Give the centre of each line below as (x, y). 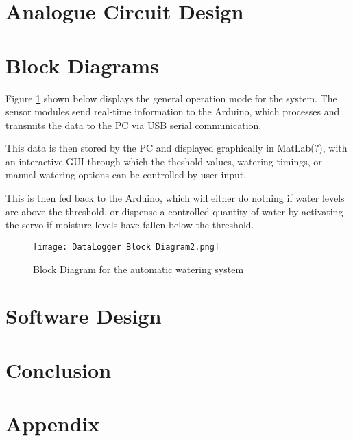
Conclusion (59, 369)
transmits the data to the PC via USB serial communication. (134, 124)
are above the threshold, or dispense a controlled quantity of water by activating (174, 211)
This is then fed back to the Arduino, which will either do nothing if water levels (175, 198)
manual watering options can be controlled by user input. (126, 175)
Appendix (53, 424)
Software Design (84, 316)
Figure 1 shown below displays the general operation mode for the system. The (171, 98)
